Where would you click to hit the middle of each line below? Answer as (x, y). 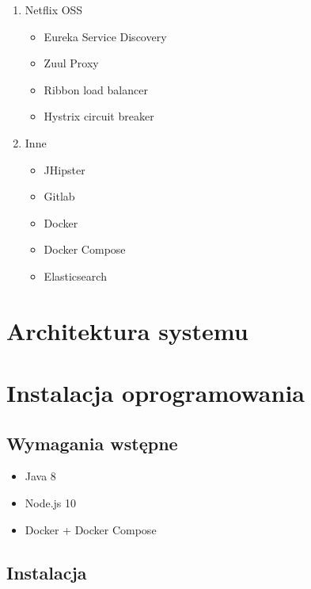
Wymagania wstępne (92, 443)
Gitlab (59, 196)
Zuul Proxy (71, 63)
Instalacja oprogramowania (155, 393)
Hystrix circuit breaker (99, 116)
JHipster (64, 169)
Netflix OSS (54, 10)
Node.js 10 (51, 503)
